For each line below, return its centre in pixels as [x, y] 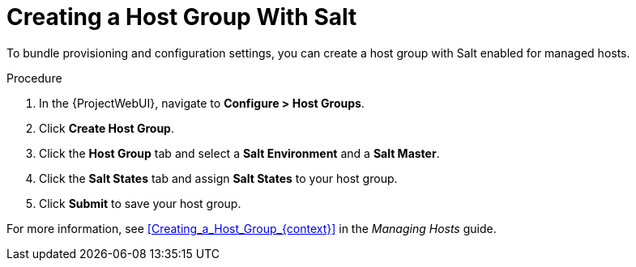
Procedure [34, 78]
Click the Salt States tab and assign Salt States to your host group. [218, 178]
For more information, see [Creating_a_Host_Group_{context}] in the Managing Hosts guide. [252, 228]
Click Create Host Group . [107, 128]
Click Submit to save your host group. [140, 203]
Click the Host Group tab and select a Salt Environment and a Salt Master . [239, 153]
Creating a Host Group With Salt [182, 17]
